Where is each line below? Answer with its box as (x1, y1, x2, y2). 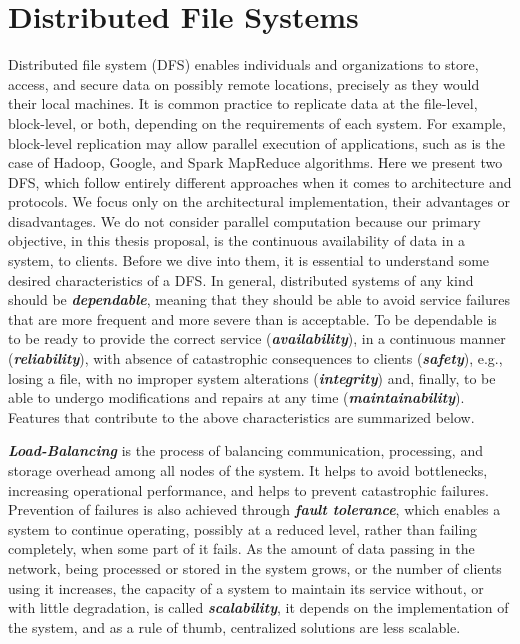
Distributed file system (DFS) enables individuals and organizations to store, (8, 54, 479, 75)
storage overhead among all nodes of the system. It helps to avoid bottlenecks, (8, 460, 488, 480)
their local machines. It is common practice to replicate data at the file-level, (8, 93, 478, 114)
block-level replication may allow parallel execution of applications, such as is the (8, 132, 505, 153)
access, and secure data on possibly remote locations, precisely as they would (8, 73, 480, 94)
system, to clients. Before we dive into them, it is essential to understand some (8, 250, 490, 271)
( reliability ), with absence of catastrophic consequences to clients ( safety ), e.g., (8, 348, 503, 369)
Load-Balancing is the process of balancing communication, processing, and (8, 440, 483, 461)
